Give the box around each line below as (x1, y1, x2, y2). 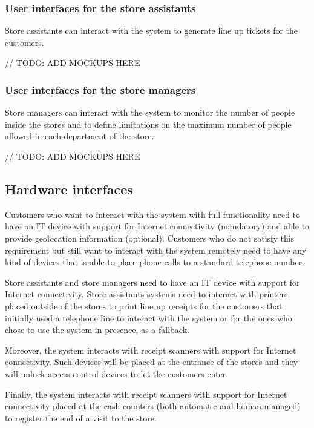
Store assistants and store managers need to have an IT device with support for (5, 275, 300, 288)
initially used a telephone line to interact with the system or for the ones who (5, 311, 292, 324)
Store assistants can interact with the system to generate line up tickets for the (5, 24, 298, 37)
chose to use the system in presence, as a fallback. (5, 323, 189, 336)
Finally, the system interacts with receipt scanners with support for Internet (5, 387, 287, 400)
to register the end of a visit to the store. (5, 411, 157, 424)
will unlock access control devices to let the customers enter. (5, 367, 229, 380)
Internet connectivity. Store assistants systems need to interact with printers (5, 288, 288, 300)
